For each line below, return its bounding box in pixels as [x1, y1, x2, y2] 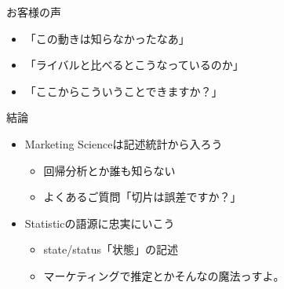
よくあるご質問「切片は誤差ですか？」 [43, 188, 242, 205]
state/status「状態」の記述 [43, 241, 178, 258]
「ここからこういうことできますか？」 [24, 82, 223, 99]
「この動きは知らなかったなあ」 [24, 30, 190, 46]
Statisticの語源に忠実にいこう [24, 214, 175, 231]
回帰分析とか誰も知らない [43, 162, 176, 178]
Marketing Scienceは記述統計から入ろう [24, 135, 223, 152]
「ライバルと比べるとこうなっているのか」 [24, 57, 244, 73]
